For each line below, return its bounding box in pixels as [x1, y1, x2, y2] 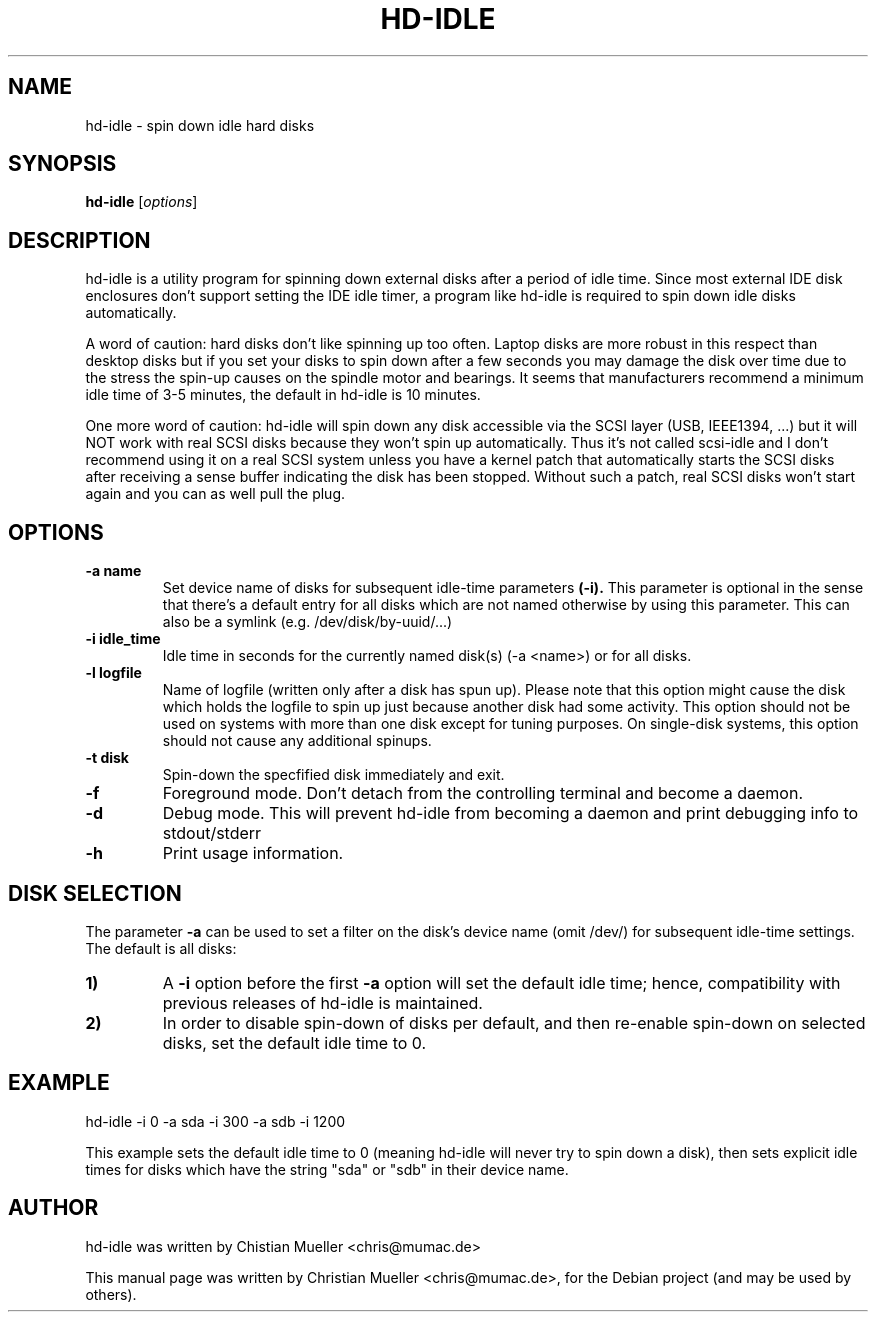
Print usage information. [162, 843, 344, 864]
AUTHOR [8, 1195, 99, 1221]
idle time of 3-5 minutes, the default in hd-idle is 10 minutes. [85, 386, 481, 404]
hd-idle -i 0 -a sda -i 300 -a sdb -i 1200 [85, 1112, 346, 1130]
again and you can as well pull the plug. [85, 485, 346, 503]
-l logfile [85, 664, 142, 682]
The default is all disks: [85, 939, 237, 957]
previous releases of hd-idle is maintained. [162, 992, 483, 1013]
